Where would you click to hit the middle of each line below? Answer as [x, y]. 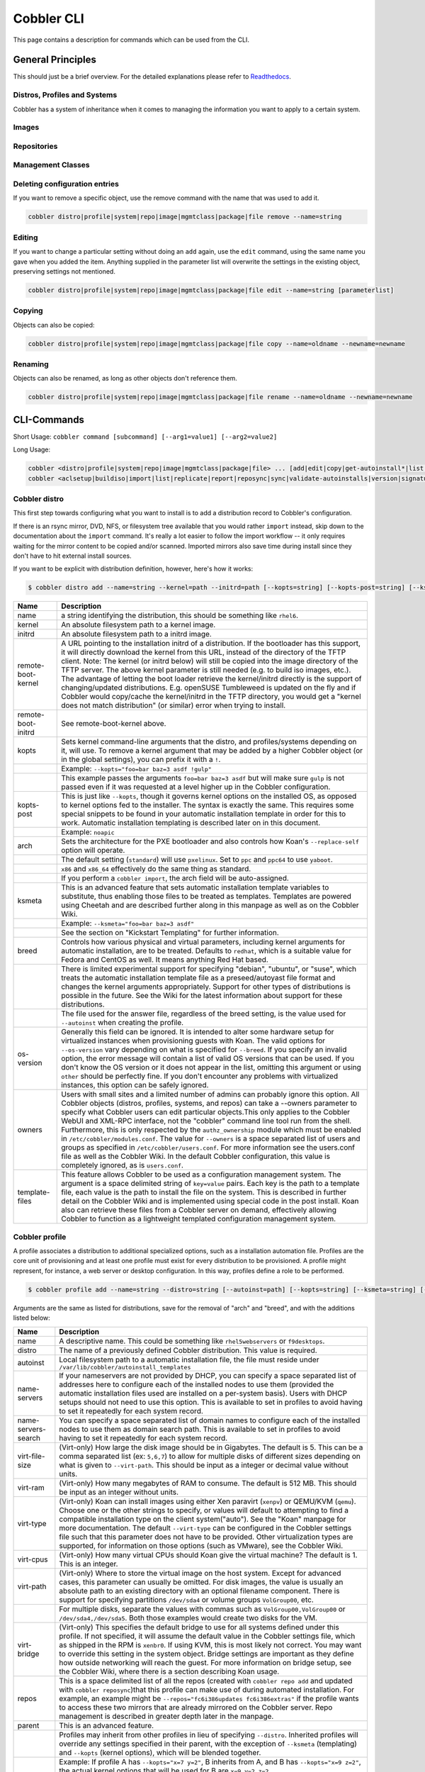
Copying [28, 310]
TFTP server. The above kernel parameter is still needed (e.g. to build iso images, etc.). [206, 670]
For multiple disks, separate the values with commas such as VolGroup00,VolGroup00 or [203, 1609]
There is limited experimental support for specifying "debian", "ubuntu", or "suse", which [209, 969]
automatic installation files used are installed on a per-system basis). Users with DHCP [203, 1393]
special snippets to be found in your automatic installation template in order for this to [204, 814]
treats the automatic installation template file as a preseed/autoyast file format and [198, 978]
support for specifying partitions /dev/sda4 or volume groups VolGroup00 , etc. [187, 1600]
